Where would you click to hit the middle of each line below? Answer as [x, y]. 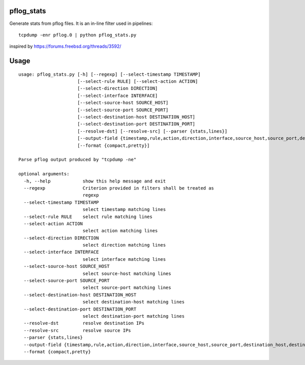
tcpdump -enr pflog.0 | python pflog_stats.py [78, 35]
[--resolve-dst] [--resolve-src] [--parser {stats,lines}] [152, 131]
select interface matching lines [124, 259]
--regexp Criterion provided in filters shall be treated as [119, 188]
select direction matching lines [124, 245]
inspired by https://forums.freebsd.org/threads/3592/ [65, 46]
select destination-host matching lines [134, 302]
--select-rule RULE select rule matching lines [88, 217]
